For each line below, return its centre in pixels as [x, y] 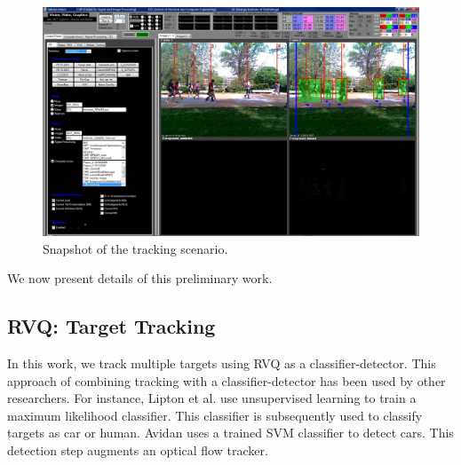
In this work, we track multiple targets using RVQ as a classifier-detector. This [222, 363]
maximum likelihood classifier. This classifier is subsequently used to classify [215, 415]
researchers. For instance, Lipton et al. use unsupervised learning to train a [212, 398]
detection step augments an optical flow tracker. [138, 449]
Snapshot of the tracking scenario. [135, 248]
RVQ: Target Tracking [111, 326]
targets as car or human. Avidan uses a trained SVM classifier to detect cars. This [230, 433]
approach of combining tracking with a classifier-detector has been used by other [227, 380]
